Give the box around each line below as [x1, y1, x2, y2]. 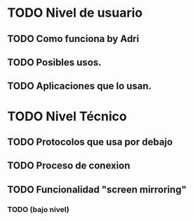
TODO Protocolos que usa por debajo [7, 136, 173, 148]
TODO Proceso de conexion [7, 159, 131, 172]
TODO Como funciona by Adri [7, 33, 140, 45]
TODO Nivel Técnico [7, 108, 128, 124]
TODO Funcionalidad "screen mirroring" [7, 183, 187, 195]
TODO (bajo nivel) [7, 204, 69, 214]
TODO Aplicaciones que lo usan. [7, 80, 152, 92]
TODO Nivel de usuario [7, 5, 142, 21]
